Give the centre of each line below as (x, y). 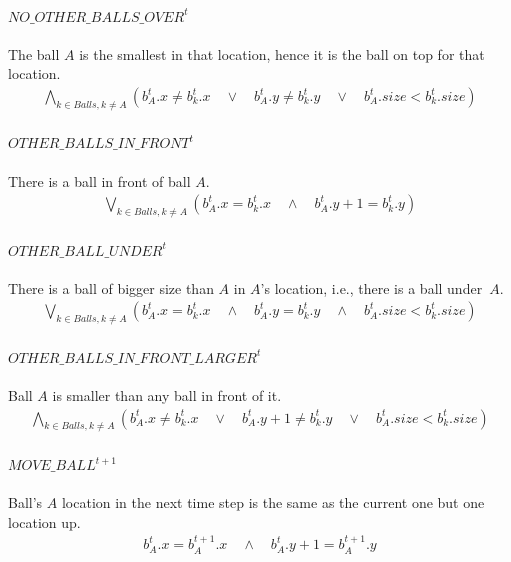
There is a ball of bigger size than (111, 287)
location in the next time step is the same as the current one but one (273, 502)
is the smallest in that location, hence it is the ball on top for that (282, 53)
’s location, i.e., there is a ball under (371, 287)
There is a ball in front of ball (99, 180)
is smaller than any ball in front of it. (167, 395)
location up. (44, 521)
